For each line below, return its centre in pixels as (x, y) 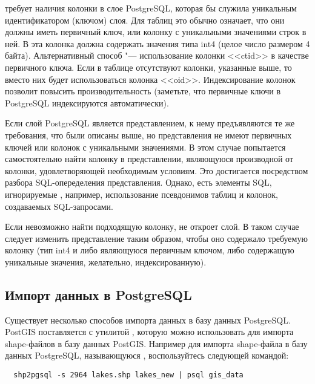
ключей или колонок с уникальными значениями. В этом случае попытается (145, 147)
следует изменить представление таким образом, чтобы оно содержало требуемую (156, 238)
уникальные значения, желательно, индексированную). (106, 262)
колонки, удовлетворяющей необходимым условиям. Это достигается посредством (157, 170)
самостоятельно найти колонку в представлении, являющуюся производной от (149, 159)
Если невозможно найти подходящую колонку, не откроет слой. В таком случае (152, 226)
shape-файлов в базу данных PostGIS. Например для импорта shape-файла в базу (156, 343)
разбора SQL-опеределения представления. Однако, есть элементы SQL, (138, 182)
